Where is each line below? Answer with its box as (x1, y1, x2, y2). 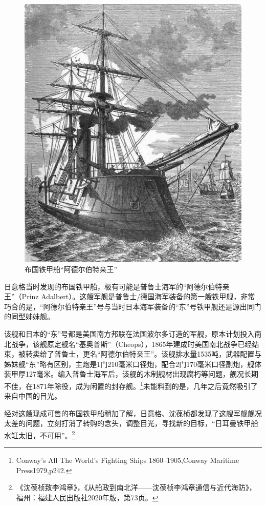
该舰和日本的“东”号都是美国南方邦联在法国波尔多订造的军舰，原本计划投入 (4, 328, 255, 339)
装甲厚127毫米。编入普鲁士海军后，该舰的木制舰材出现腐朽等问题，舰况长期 (4, 368, 258, 379)
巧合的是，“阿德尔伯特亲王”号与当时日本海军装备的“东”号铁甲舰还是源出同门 (4, 301, 261, 312)
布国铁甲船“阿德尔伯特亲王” (25, 264, 118, 275)
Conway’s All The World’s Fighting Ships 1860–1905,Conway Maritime (16, 455, 239, 465)
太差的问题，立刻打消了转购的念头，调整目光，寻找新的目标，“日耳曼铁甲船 (4, 418, 258, 429)
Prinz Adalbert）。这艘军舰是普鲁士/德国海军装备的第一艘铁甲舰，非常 (21, 291, 255, 302)
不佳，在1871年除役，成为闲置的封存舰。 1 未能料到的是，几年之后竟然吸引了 (4, 379, 258, 391)
